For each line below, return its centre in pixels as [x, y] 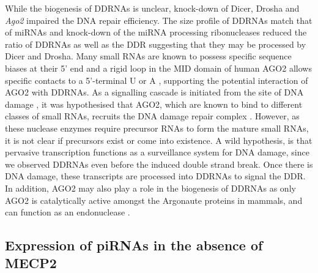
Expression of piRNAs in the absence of [134, 245]
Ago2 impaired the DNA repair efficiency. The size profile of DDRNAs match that [159, 20]
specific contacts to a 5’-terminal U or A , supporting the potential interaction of [157, 80]
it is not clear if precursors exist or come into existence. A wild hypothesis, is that [159, 140]
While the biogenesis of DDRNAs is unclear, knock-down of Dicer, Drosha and [152, 8]
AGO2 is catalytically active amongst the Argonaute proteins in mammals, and [154, 200]
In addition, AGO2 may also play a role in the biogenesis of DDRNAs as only [150, 188]
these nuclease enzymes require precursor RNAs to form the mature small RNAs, [157, 128]
